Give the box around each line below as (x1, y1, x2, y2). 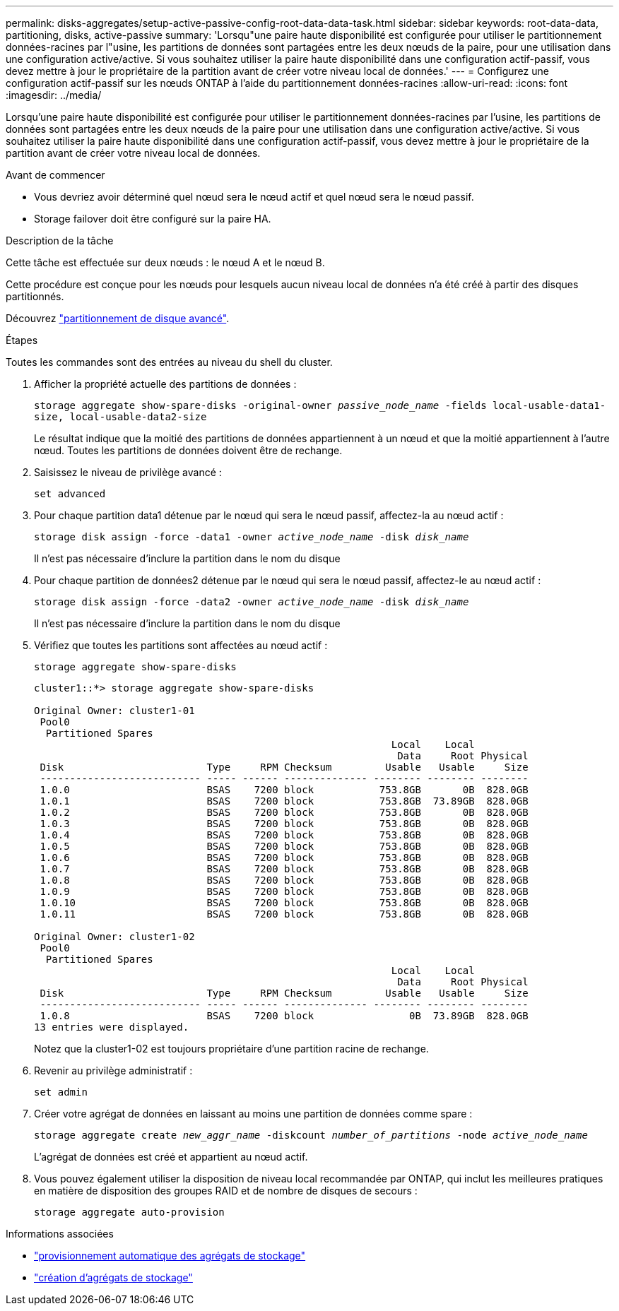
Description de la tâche (6, 235, 114, 247)
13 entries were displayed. (34, 1021, 189, 1033)
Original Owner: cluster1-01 (34, 705, 195, 716)
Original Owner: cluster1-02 (34, 931, 195, 942)
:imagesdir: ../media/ (6, 89, 102, 101)
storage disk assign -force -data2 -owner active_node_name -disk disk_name (34, 596, 469, 607)
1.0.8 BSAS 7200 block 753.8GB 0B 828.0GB (40, 874, 529, 886)
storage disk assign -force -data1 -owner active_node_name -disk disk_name (34, 531, 469, 542)
